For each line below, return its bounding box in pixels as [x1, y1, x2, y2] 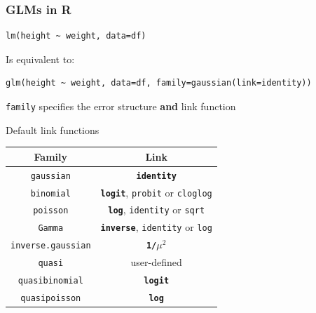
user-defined [130, 255, 182, 269]
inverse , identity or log [100, 220, 212, 234]
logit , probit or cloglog [100, 185, 212, 199]
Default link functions [6, 122, 99, 137]
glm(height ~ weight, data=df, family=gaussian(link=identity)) [6, 78, 312, 88]
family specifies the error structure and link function [6, 99, 236, 113]
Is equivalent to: [6, 51, 75, 66]
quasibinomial [18, 276, 83, 286]
